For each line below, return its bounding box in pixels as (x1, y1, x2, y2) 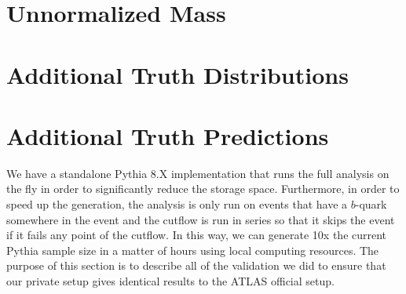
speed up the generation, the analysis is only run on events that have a (6, 196, 348, 212)
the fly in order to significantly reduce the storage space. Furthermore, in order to (6, 180, 400, 197)
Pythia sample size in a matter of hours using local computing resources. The (6, 241, 379, 258)
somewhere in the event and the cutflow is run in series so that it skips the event (6, 211, 395, 227)
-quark (355, 196, 387, 212)
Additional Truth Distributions (6, 58, 349, 90)
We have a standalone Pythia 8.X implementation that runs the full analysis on (6, 165, 390, 181)
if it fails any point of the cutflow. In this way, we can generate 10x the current (6, 227, 387, 243)
